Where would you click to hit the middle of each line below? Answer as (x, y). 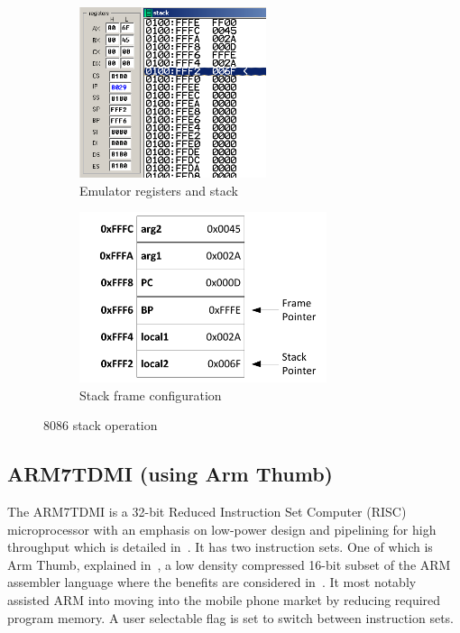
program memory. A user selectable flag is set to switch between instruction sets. (231, 617)
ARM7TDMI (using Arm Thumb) (170, 474)
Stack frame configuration (151, 394)
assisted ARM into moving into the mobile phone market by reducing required (224, 600)
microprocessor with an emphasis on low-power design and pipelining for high (222, 529)
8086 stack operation (101, 425)
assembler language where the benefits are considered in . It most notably (212, 582)
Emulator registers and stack (159, 190)
